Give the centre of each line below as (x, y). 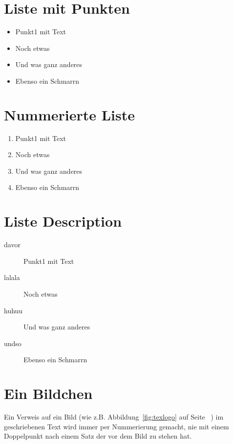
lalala (12, 277)
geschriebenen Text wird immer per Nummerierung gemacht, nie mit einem (116, 426)
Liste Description (63, 221)
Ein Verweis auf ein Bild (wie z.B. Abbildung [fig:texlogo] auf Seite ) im (114, 417)
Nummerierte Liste (70, 114)
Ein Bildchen (48, 393)
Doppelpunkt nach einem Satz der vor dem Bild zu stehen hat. (98, 436)
